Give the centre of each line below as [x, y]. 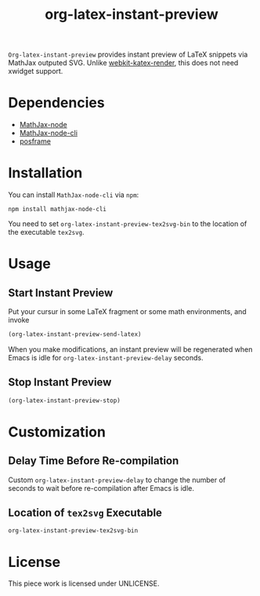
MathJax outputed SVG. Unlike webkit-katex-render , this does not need [123, 63]
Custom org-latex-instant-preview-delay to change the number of [117, 480]
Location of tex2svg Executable [85, 513]
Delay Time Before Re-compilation [94, 461]
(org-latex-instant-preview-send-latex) [75, 335]
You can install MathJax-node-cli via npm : [74, 195]
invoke [19, 320]
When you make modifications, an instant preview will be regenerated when [130, 349]
